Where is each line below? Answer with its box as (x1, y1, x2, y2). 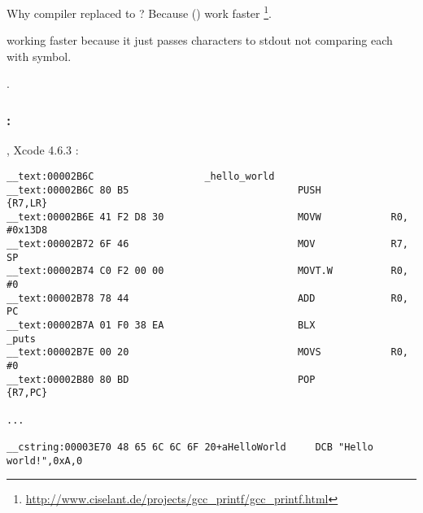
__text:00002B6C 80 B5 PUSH (7, 184, 321, 196)
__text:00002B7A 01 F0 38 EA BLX (7, 320, 316, 332)
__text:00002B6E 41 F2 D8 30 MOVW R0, (7, 211, 408, 223)
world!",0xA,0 (7, 454, 83, 467)
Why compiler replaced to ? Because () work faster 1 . (7, 2, 272, 21)
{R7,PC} (7, 387, 48, 399)
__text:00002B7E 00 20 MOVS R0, (7, 346, 408, 359)
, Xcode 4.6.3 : (7, 141, 79, 159)
